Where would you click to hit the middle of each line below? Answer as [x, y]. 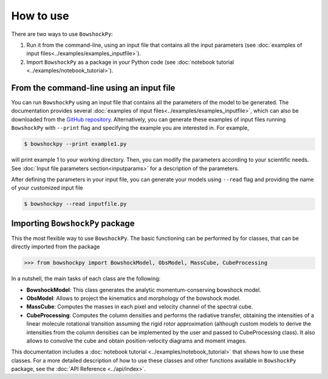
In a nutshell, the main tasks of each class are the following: [86, 279]
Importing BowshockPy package [73, 223]
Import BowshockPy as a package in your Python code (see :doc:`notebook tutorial [130, 62]
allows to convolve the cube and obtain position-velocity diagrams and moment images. [137, 341]
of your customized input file [47, 188]
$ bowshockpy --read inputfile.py [75, 204]
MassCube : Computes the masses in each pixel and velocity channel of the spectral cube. [140, 307]
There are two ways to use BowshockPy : [62, 34]
